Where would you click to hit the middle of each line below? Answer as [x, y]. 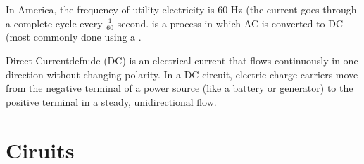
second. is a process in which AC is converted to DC [230, 23]
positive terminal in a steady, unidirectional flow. [111, 101]
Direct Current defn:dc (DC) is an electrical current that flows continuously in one [182, 61]
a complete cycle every [54, 23]
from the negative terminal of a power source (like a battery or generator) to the [180, 88]
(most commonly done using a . [74, 37]
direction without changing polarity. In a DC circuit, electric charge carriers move [182, 74]
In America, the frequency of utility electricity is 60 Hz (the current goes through [181, 9]
